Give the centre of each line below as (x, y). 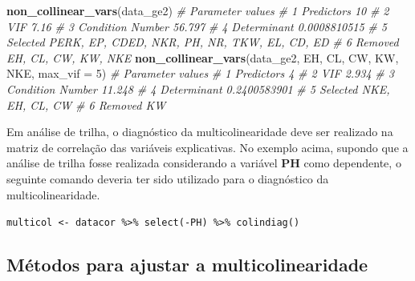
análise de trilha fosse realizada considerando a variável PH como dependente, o (204, 163)
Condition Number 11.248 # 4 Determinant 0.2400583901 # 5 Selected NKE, (198, 88)
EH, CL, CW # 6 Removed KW (86, 104)
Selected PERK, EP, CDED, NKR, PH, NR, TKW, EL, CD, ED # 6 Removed (203, 42)
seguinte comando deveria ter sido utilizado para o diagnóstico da (168, 178)
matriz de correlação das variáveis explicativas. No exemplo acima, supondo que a (207, 147)
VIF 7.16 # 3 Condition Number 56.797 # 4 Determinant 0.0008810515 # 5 (197, 26)
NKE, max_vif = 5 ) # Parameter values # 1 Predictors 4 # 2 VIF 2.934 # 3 (200, 73)
